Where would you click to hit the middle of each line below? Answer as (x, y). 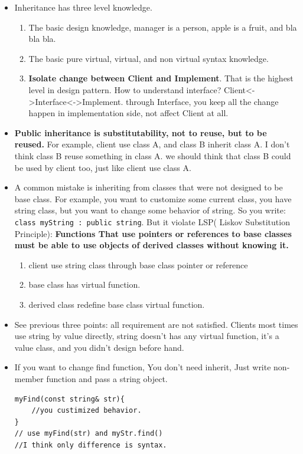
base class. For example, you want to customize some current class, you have (153, 198)
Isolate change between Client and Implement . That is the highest (161, 78)
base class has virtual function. (84, 284)
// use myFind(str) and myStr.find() (89, 434)
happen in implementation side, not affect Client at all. (128, 113)
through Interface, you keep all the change (202, 101)
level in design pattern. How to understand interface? (125, 89)
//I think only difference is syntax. (91, 445)
